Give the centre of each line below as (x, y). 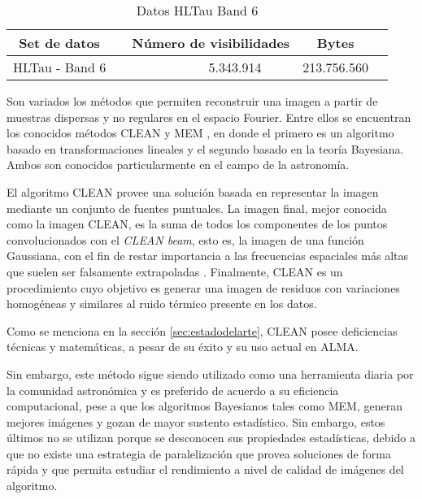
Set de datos (59, 43)
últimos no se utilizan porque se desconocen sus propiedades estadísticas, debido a (211, 438)
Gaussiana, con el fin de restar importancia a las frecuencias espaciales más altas (208, 256)
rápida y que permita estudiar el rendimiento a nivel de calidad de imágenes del (205, 469)
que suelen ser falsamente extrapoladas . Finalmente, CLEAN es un (175, 271)
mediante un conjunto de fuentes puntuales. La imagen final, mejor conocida (197, 208)
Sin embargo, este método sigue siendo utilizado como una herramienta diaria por (210, 373)
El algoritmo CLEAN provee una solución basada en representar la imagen (193, 191)
